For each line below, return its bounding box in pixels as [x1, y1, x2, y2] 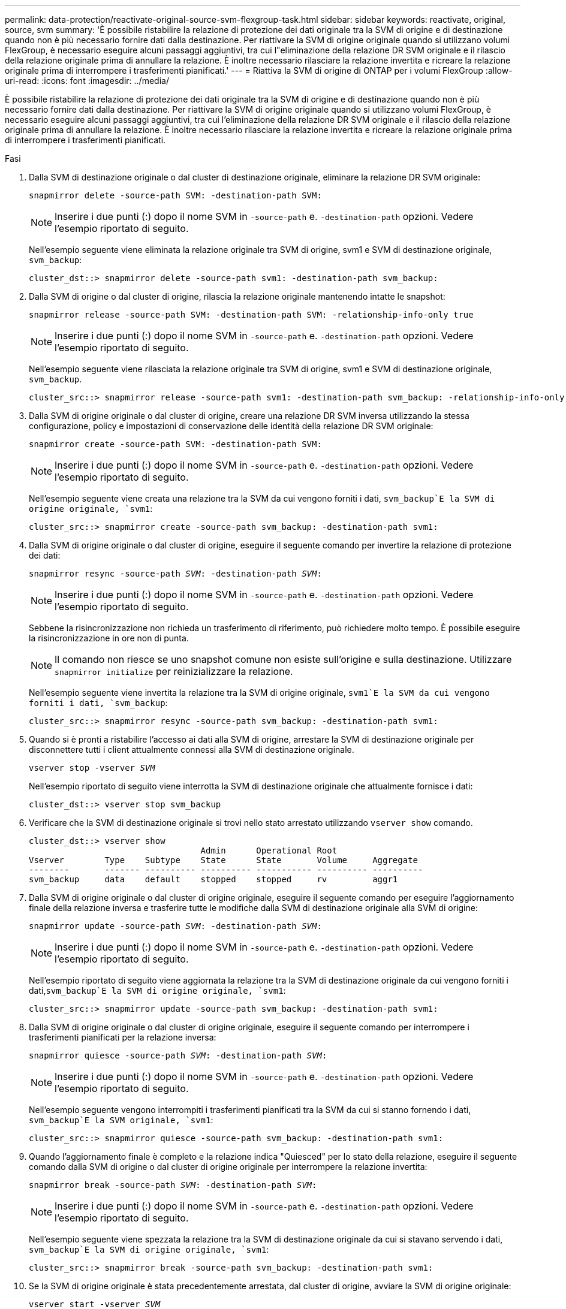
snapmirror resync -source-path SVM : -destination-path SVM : [29, 569, 322, 578]
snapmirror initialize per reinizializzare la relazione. [55, 665, 293, 677]
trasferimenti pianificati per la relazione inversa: [29, 1032, 216, 1042]
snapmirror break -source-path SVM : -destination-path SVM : [29, 1180, 317, 1190]
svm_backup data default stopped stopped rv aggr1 [29, 874, 398, 884]
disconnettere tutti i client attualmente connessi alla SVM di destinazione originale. [29, 744, 354, 755]
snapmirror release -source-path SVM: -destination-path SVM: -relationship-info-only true [29, 310, 474, 319]
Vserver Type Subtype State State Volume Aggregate [29, 855, 419, 865]
